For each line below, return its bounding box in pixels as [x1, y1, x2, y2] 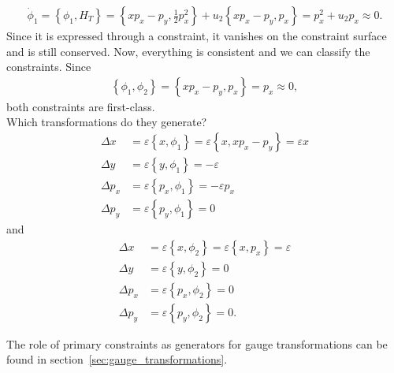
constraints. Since [6, 58, 91, 75]
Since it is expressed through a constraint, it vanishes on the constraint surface [6, 28, 387, 44]
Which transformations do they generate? [6, 114, 207, 130]
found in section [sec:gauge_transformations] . [6, 351, 228, 367]
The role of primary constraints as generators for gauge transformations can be [6, 335, 388, 352]
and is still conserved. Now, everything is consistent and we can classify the [6, 43, 370, 59]
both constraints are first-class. [6, 98, 155, 114]
